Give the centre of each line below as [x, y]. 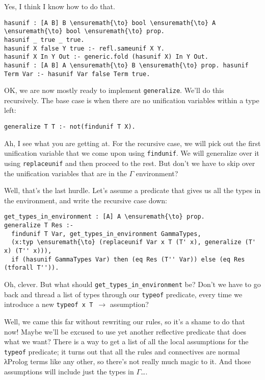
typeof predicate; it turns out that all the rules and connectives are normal [122, 351]
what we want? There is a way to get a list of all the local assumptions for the [126, 341]
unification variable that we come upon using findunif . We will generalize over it [132, 153]
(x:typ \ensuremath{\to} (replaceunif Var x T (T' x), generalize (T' [134, 242]
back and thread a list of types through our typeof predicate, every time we [123, 294]
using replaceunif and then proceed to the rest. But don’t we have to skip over [130, 163]
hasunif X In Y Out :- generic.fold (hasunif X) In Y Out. [106, 57]
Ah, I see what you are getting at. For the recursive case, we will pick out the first [132, 143]
